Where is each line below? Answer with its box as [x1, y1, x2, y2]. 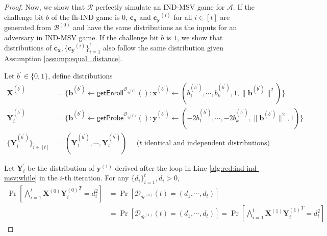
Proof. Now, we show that [4, 2, 85, 12]
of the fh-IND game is [51, 11, 120, 22]
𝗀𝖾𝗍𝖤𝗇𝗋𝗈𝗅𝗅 [96, 89, 124, 97]
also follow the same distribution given [103, 42, 223, 53]
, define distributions [48, 70, 113, 81]
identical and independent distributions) [144, 139, 270, 147]
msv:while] [4, 172, 37, 183]
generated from [4, 22, 52, 33]
